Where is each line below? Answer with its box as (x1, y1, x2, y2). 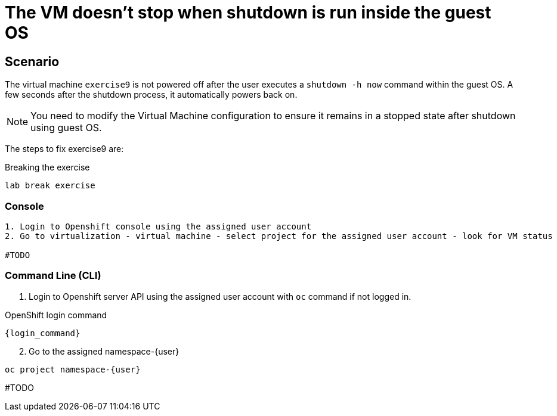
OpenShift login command (5, 309, 107, 320)
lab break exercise (5, 181, 95, 191)
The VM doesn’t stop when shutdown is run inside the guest (5, 2, 491, 23)
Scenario (5, 54, 60, 69)
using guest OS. (30, 122, 102, 134)
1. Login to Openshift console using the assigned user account (5, 221, 312, 231)
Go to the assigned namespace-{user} (29, 346, 180, 356)
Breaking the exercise (5, 162, 90, 173)
